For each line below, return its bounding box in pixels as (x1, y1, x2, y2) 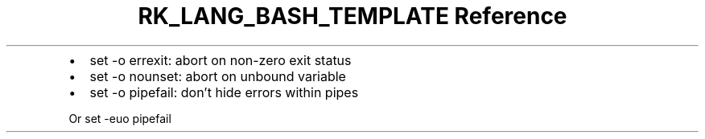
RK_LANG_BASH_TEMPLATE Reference (138, 2, 567, 30)
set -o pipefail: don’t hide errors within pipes (89, 84, 359, 100)
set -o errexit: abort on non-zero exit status (89, 51, 352, 68)
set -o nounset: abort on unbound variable (89, 67, 346, 84)
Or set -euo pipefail (68, 111, 171, 125)
